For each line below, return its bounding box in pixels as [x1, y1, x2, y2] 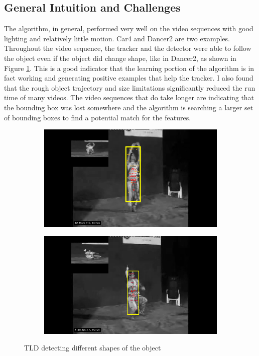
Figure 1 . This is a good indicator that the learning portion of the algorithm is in [4, 62, 254, 73]
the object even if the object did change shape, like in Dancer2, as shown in [4, 52, 236, 63]
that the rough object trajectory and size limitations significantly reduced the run [4, 82, 255, 93]
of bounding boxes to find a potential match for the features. [4, 112, 191, 122]
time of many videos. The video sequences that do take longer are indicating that [4, 92, 254, 103]
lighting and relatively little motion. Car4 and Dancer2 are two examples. [4, 33, 230, 43]
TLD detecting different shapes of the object [24, 342, 161, 353]
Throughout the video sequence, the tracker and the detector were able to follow [4, 43, 251, 53]
